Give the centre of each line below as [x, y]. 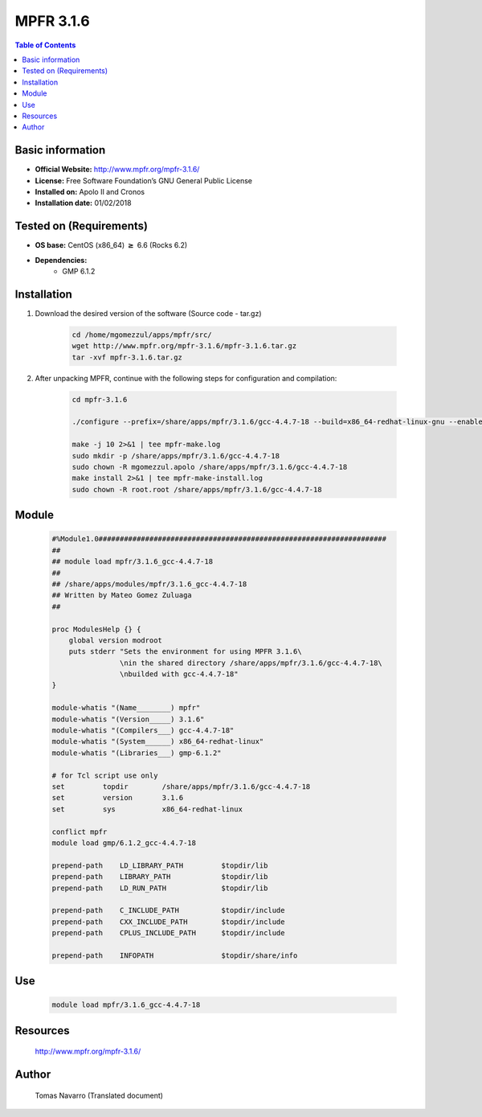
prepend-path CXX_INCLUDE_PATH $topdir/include [168, 922]
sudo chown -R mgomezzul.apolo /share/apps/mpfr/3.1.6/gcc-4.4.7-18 [210, 467]
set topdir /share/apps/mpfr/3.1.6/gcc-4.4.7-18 [181, 787]
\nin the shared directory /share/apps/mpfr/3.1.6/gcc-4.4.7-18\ [251, 663]
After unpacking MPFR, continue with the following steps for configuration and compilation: [186, 378]
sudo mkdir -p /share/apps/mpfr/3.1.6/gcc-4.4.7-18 [176, 456]
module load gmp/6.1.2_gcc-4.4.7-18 [124, 843]
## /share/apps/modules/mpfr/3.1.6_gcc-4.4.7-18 [149, 584]
